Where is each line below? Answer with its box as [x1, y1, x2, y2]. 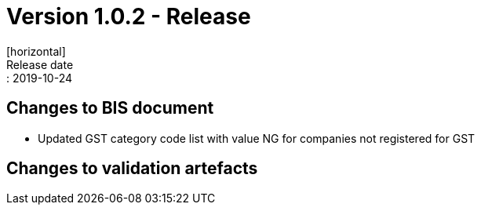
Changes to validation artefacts [6, 158, 258, 179]
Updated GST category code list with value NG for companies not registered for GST [38, 131, 476, 145]
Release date [6, 57, 74, 71]
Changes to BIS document [6, 98, 214, 118]
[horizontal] [6, 44, 66, 58]
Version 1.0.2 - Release [6, 3, 251, 30]
